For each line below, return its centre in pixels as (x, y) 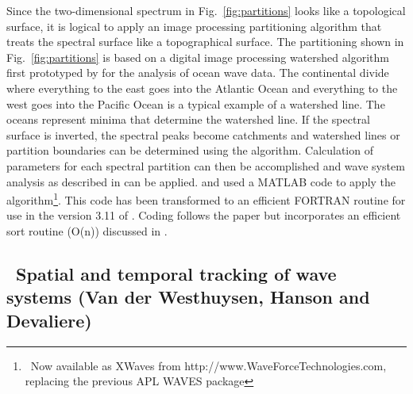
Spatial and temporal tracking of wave (176, 273)
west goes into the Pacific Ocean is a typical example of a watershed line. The (196, 103)
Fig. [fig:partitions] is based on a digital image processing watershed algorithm (198, 57)
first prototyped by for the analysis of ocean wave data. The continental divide (198, 73)
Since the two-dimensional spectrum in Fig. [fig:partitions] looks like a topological (206, 10)
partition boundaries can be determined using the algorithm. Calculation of (190, 150)
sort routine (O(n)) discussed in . (87, 230)
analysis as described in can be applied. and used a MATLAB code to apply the (201, 181)
